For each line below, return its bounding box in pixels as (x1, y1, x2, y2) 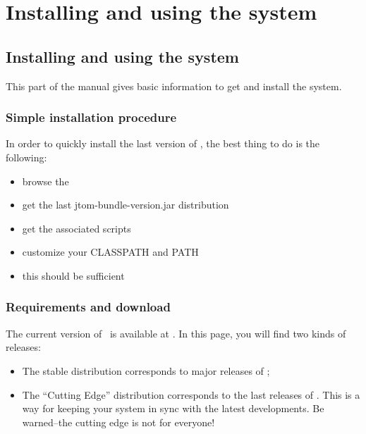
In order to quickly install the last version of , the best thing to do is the (6, 136, 320, 151)
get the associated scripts (22, 221, 131, 235)
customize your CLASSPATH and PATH (22, 244, 199, 259)
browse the (22, 173, 69, 188)
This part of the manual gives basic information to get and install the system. (6, 78, 342, 93)
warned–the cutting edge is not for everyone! (22, 414, 215, 429)
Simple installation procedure (6, 108, 177, 126)
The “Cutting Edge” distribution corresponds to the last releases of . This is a (22, 387, 360, 402)
